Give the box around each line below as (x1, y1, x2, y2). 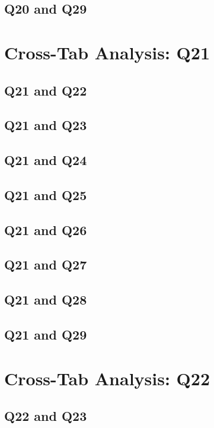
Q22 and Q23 (4, 407, 87, 425)
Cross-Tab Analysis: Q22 (4, 366, 210, 390)
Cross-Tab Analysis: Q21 (4, 40, 210, 64)
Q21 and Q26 (4, 220, 87, 239)
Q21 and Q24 (4, 151, 87, 169)
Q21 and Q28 (4, 290, 87, 309)
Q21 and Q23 (4, 116, 87, 134)
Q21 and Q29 (4, 325, 87, 344)
